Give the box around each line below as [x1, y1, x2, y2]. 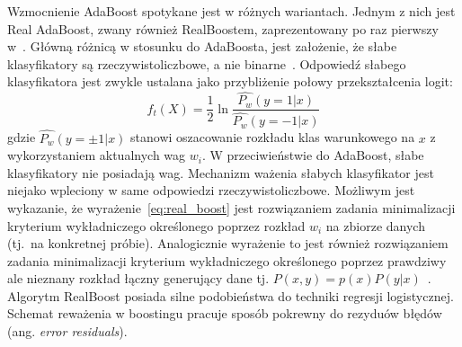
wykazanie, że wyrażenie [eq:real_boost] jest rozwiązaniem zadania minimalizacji [7, 198, 456, 217]
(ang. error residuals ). [7, 322, 128, 341]
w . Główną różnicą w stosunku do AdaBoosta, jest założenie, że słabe [7, 37, 397, 56]
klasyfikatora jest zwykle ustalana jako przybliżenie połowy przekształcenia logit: [7, 72, 453, 91]
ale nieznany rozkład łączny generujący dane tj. [7, 269, 270, 288]
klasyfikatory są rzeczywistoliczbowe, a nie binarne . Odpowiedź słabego [7, 54, 406, 73]
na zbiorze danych [325, 216, 425, 235]
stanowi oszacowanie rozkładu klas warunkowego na [130, 128, 415, 147]
